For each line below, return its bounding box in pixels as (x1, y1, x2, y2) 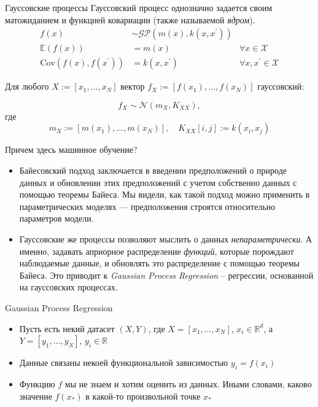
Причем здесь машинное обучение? (5, 143, 138, 156)
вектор (120, 80, 145, 93)
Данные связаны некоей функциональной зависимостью (19, 356, 228, 369)
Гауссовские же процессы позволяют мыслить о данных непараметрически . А (19, 233, 312, 246)
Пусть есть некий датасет (19, 322, 115, 335)
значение (19, 389, 52, 402)
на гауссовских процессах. (19, 281, 118, 293)
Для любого (5, 80, 49, 93)
